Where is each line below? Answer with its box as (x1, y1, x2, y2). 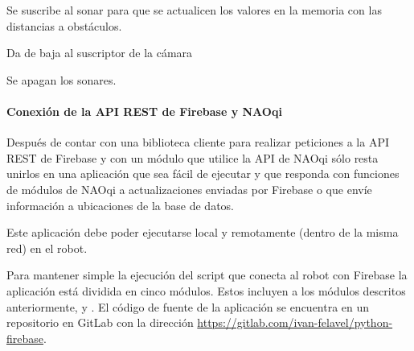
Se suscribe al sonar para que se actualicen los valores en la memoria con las (6, 2, 382, 18)
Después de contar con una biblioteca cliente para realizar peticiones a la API (6, 134, 389, 151)
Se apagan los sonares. (6, 71, 117, 88)
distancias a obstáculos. (6, 17, 122, 34)
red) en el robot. (6, 239, 88, 256)
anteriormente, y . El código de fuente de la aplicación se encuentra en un (6, 298, 370, 315)
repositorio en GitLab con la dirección (6, 314, 194, 331)
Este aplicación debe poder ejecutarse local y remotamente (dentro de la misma (6, 224, 399, 241)
